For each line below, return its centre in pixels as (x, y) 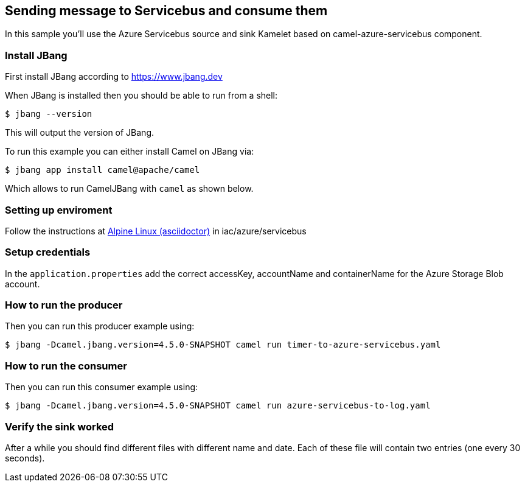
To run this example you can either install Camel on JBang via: (130, 152)
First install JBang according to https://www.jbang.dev (114, 77)
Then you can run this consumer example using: (102, 387)
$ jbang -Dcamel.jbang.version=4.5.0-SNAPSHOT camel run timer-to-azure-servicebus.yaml (223, 345)
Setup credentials (48, 252)
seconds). (25, 458)
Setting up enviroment (59, 210)
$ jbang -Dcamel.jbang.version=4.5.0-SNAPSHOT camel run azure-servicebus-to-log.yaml (218, 406)
